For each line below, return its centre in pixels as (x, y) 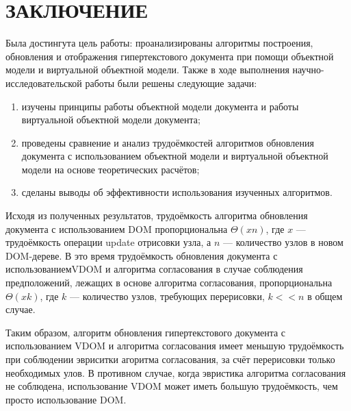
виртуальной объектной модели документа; (111, 120)
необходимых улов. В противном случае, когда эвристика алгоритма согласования (176, 372)
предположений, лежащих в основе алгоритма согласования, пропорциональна (169, 283)
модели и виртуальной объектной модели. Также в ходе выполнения (147, 70)
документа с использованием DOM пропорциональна (117, 228)
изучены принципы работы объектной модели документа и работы (160, 106)
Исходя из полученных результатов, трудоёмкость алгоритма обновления (157, 215)
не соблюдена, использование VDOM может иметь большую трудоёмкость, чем (172, 386)
